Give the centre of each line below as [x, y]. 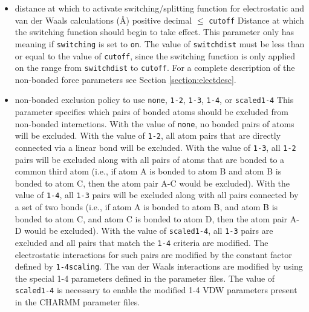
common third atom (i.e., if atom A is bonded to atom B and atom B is [148, 171]
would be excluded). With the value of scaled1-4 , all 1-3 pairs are [149, 231]
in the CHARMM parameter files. [77, 302]
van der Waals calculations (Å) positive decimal [103, 20]
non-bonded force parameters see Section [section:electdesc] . [125, 79]
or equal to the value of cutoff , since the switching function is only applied [155, 55]
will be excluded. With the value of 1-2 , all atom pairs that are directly [148, 135]
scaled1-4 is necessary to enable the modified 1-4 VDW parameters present [156, 290]
